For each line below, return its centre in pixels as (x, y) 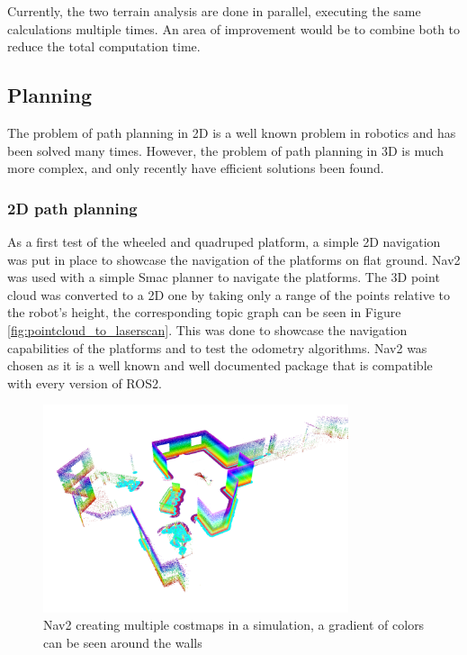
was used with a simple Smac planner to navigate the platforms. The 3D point (224, 277)
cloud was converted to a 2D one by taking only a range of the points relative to (229, 294)
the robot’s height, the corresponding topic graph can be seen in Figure (204, 312)
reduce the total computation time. (104, 46)
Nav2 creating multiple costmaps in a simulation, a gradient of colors (234, 625)
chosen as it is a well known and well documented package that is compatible (220, 365)
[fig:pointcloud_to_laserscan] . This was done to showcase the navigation (207, 329)
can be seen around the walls (123, 643)
